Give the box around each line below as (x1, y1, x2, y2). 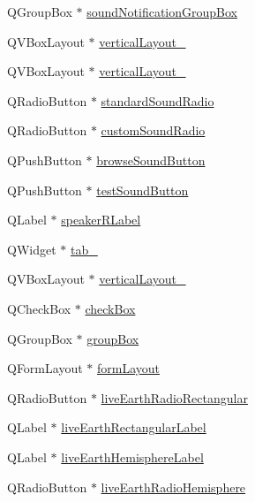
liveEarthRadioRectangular (101, 388, 248, 407)
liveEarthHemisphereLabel (61, 447, 204, 466)
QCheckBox (7, 299, 71, 317)
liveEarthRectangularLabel (61, 418, 206, 437)
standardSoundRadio (101, 91, 214, 110)
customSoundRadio (101, 121, 206, 140)
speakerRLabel (61, 210, 141, 229)
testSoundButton (96, 180, 189, 199)
